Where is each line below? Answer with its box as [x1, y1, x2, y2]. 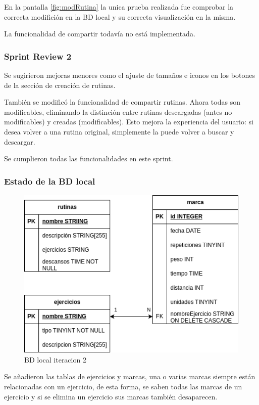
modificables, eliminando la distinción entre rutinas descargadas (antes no [4, 106, 232, 117]
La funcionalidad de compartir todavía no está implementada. [4, 28, 195, 39]
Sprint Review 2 [4, 50, 72, 62]
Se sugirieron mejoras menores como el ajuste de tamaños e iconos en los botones [4, 70, 255, 80]
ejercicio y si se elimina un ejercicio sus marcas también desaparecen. [4, 391, 218, 401]
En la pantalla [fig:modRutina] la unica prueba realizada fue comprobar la [4, 2, 234, 12]
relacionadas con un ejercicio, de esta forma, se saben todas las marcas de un [4, 381, 242, 391]
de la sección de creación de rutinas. [4, 79, 116, 90]
